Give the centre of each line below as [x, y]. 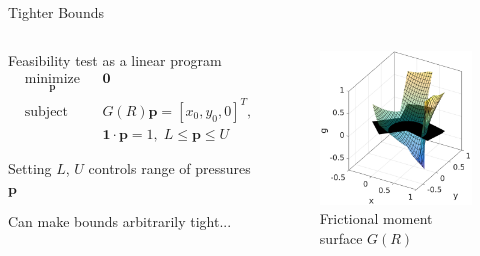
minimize [52, 79]
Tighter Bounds [56, 12]
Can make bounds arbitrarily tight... [120, 221]
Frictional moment [376, 218]
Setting [30, 168]
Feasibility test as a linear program [115, 59]
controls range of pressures [169, 168]
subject [46, 111]
